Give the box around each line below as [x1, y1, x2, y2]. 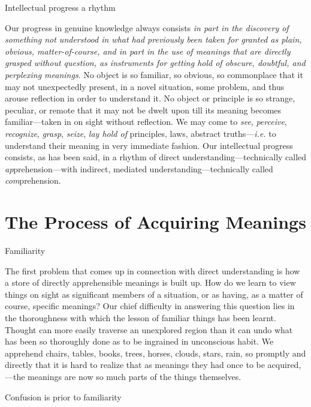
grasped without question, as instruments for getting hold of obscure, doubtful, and [5, 56, 306, 69]
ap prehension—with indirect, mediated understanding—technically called [5, 162, 273, 175]
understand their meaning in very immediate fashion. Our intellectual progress [5, 139, 293, 151]
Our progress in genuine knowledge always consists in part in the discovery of [5, 21, 289, 34]
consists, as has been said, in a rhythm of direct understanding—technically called [5, 151, 307, 163]
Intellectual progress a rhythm [5, 1, 116, 13]
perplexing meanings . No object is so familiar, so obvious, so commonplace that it [5, 68, 303, 80]
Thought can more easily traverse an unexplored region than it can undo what [5, 323, 293, 336]
